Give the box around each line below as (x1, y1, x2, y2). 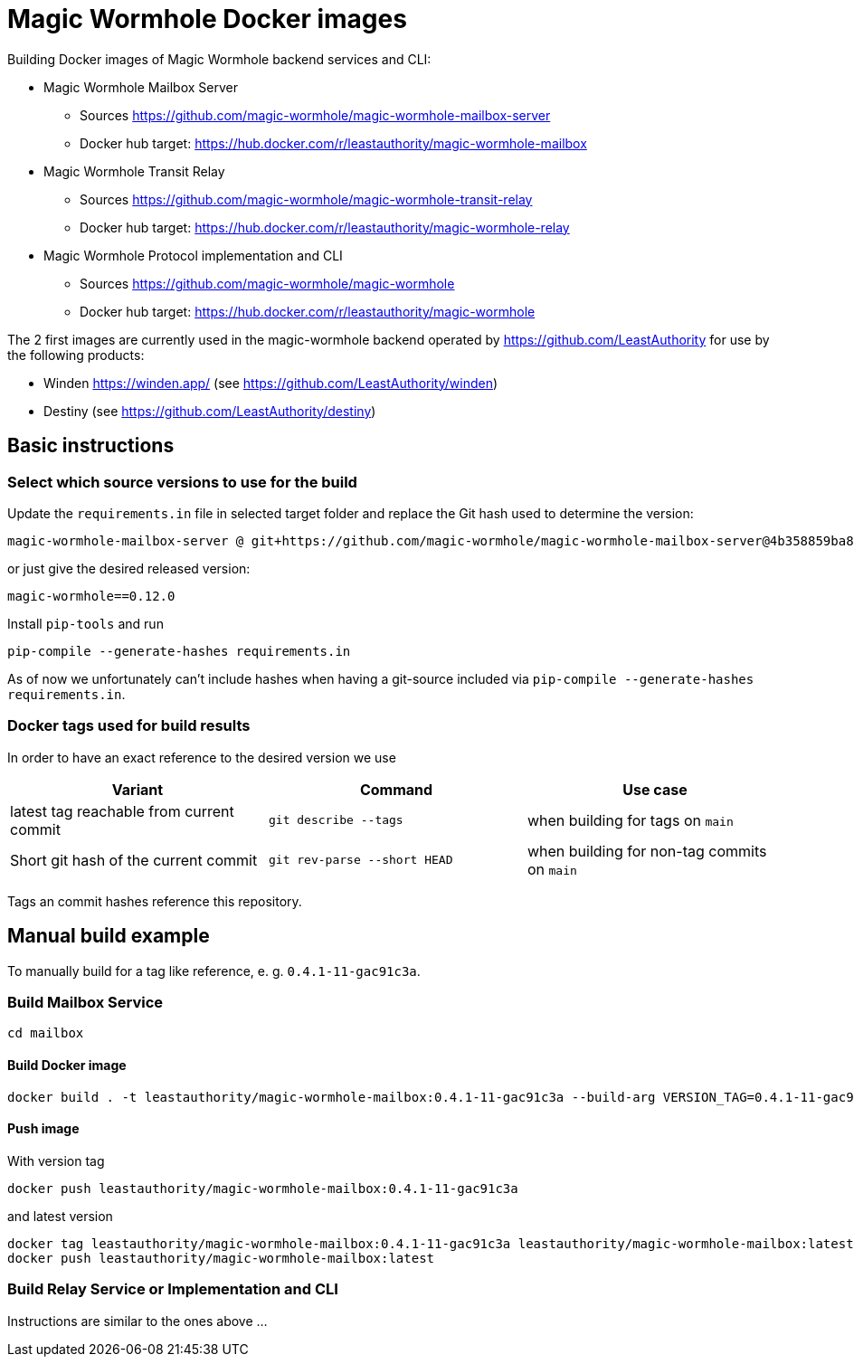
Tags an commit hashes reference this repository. (7, 893, 302, 909)
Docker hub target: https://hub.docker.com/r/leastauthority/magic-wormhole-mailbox (80, 135, 587, 151)
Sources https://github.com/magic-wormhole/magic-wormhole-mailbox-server (80, 107, 551, 123)
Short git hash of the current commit (10, 850, 258, 869)
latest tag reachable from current (10, 801, 234, 820)
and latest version (7, 1208, 113, 1224)
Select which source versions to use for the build (7, 472, 357, 491)
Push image (7, 1121, 80, 1137)
